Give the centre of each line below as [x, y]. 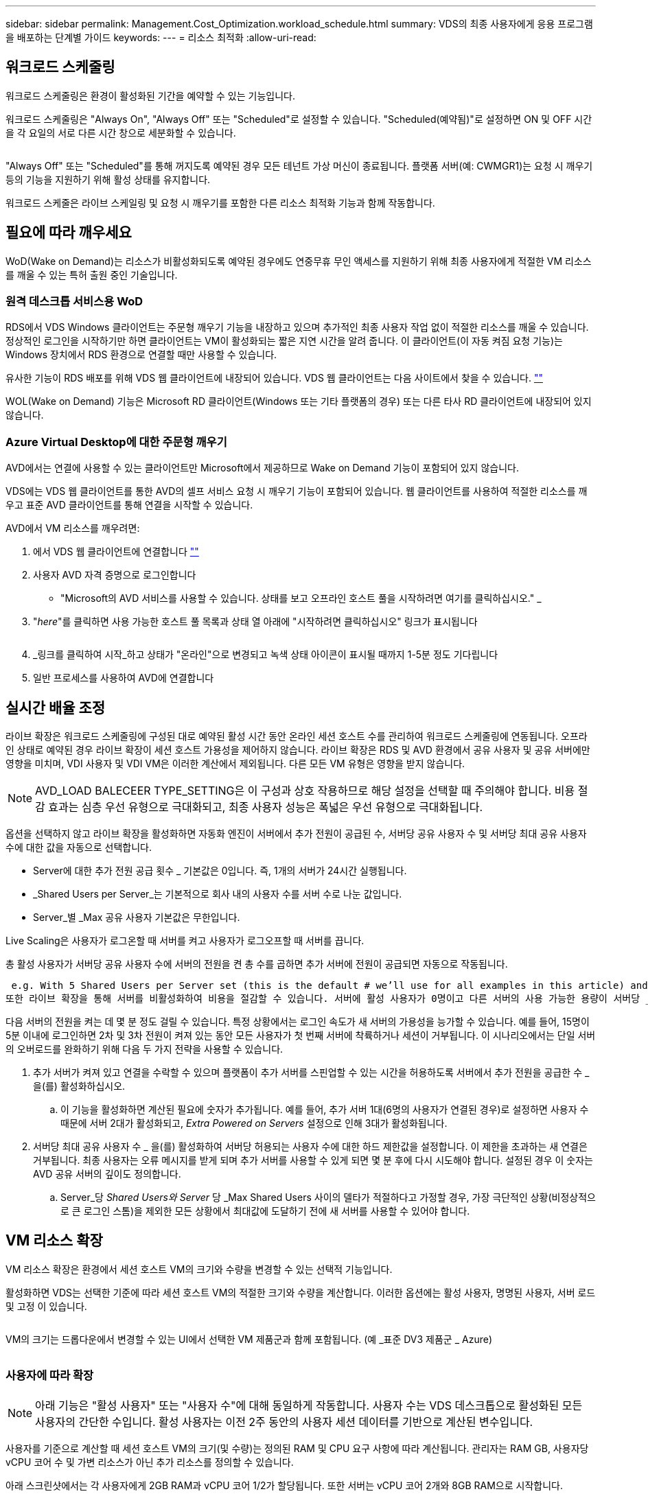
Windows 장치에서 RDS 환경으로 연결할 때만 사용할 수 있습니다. [141, 355]
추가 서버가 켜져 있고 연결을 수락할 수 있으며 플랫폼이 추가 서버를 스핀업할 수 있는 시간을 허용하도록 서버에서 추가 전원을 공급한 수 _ [311, 1073]
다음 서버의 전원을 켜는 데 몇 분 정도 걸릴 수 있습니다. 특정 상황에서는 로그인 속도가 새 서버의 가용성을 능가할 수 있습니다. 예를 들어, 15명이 [298, 1022]
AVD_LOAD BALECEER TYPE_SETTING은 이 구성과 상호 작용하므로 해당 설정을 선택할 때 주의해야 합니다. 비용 [305, 791]
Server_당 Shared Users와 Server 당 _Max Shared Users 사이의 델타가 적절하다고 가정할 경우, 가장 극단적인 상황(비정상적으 [328, 1197]
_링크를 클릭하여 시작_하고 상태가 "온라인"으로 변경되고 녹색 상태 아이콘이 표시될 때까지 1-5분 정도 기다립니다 [266, 655]
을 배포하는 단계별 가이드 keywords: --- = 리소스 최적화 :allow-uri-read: [161, 37]
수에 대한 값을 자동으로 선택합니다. [79, 848]
